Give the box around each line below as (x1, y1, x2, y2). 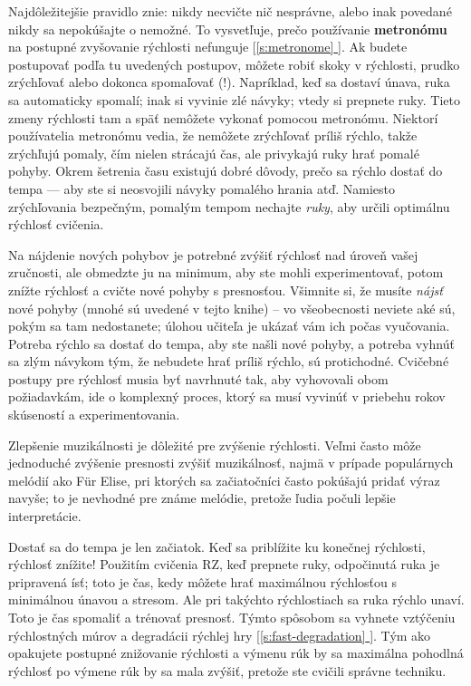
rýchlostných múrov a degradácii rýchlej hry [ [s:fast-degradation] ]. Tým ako (8, 625, 431, 644)
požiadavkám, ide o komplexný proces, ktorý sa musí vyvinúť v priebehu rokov (8, 387, 446, 406)
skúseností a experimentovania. (8, 405, 180, 424)
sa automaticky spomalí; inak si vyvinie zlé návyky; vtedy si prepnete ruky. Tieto (8, 90, 460, 109)
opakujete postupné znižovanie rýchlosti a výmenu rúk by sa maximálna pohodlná (8, 643, 464, 662)
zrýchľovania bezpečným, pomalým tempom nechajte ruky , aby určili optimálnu (8, 197, 450, 216)
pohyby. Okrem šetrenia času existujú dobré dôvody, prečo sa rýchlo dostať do (8, 161, 443, 180)
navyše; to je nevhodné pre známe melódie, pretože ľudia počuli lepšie (8, 488, 396, 507)
